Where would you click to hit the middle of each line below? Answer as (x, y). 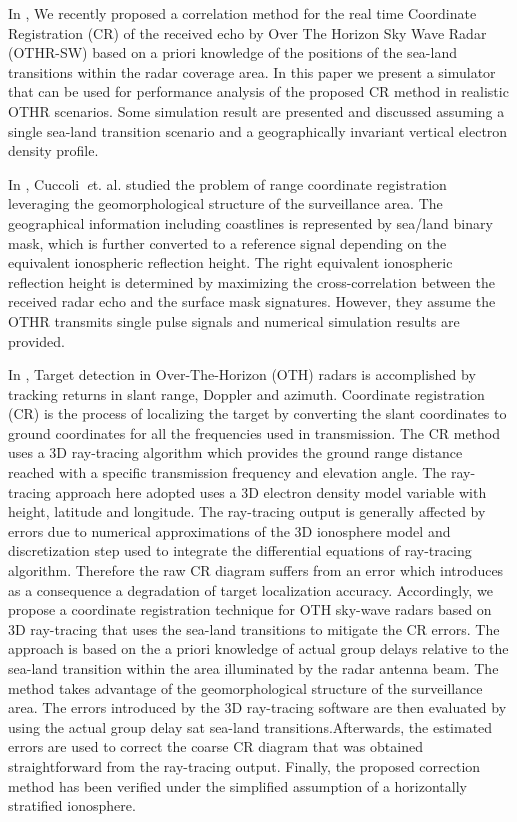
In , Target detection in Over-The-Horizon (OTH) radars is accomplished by (242, 374)
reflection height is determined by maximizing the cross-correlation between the (251, 281)
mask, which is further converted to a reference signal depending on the (227, 242)
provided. (36, 340)
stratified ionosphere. (72, 805)
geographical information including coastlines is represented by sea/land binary (250, 222)
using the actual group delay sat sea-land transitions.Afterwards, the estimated (250, 726)
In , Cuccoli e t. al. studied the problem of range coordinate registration (227, 183)
